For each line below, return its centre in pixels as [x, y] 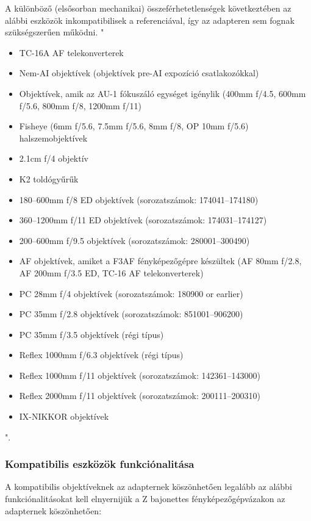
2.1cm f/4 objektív [54, 158]
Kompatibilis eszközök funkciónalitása [100, 464]
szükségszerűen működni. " [55, 32]
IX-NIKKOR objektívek [64, 416]
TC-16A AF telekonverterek [71, 52]
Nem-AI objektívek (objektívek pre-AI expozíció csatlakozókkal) [139, 73]
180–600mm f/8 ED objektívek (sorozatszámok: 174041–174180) [139, 199]
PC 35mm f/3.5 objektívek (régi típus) [91, 334]
